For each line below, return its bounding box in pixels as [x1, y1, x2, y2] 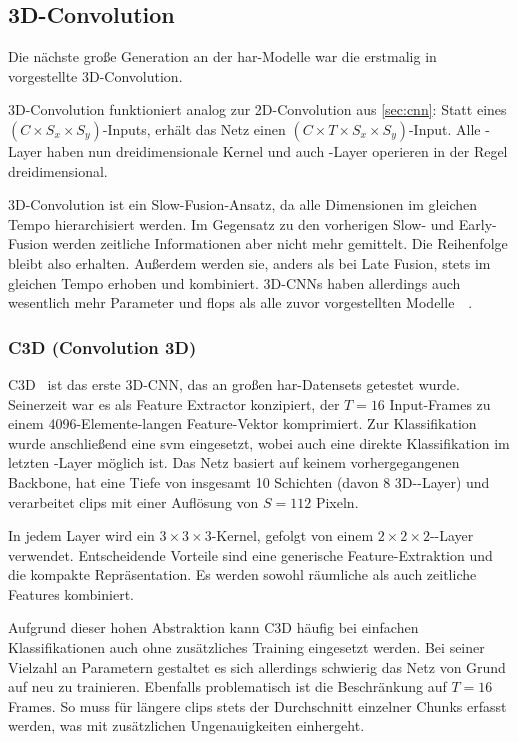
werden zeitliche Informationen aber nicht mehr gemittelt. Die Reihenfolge [52, 233, 508, 254]
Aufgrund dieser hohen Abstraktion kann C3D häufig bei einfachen [8, 617, 419, 638]
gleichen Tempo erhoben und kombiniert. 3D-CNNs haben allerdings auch [8, 272, 461, 293]
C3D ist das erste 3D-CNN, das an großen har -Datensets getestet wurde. [8, 373, 460, 394]
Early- [458, 213, 497, 234]
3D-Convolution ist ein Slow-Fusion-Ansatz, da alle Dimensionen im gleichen [8, 194, 478, 215]
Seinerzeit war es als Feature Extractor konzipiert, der [8, 393, 340, 414]
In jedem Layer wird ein [8, 525, 155, 546]
